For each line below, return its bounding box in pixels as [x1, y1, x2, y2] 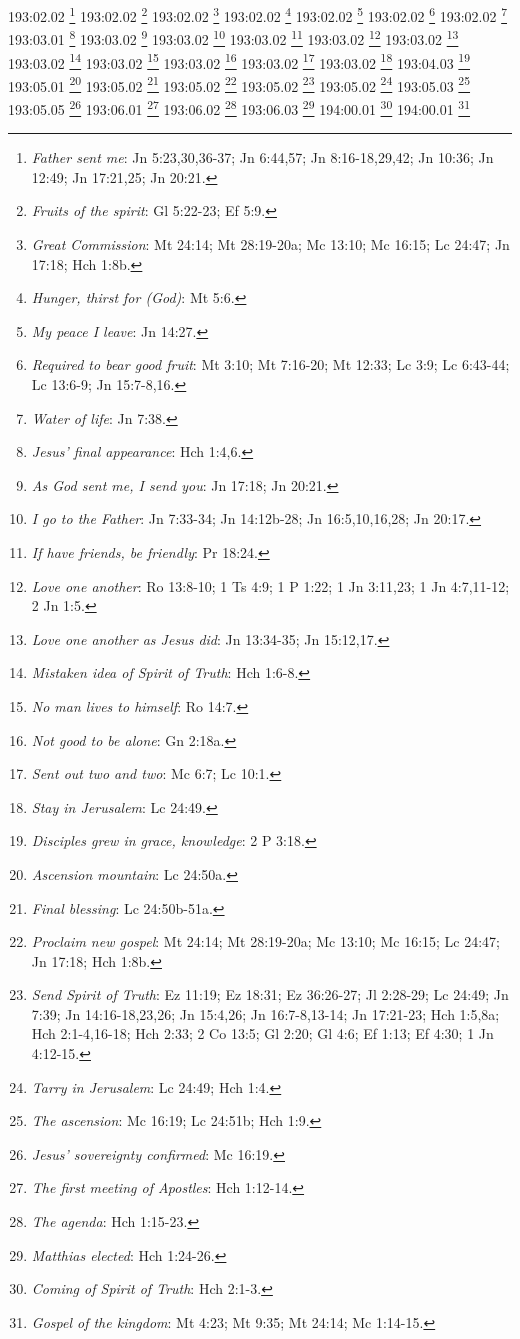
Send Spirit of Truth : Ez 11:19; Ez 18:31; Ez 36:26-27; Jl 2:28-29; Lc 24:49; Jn [31, 984, 509, 1005]
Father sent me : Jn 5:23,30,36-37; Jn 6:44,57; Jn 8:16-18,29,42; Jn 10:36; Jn [31, 147, 494, 168]
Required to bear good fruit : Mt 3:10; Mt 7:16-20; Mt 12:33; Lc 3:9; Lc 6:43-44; [31, 354, 510, 375]
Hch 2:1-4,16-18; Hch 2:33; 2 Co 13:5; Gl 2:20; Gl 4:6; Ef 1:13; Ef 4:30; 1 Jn [31, 1023, 494, 1044]
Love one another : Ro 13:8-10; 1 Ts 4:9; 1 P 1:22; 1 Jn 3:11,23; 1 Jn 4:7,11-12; [31, 575, 510, 596]
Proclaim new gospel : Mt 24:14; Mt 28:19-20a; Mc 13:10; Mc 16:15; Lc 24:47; [31, 931, 501, 952]
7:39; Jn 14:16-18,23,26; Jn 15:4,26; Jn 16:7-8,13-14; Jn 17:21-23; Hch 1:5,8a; [31, 1003, 500, 1024]
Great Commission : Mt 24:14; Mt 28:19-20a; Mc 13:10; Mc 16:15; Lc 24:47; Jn [31, 234, 510, 255]
